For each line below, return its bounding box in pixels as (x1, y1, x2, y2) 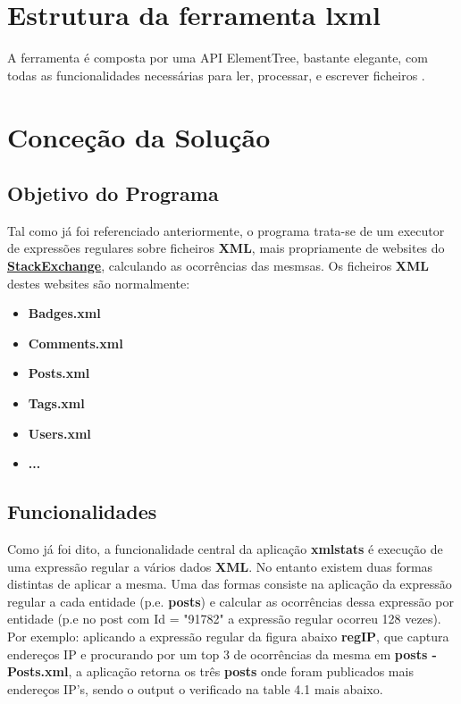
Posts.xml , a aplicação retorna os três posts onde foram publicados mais (7, 662, 414, 681)
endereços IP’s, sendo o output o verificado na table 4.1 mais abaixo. (7, 679, 383, 698)
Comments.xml (28, 333, 123, 352)
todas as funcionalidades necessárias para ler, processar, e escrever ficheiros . (7, 65, 425, 84)
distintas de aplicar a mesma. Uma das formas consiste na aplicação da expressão (7, 574, 452, 593)
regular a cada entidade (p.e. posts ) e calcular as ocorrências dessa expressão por (7, 591, 454, 610)
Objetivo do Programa (7, 180, 219, 207)
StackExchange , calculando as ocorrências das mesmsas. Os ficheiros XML (7, 256, 429, 275)
